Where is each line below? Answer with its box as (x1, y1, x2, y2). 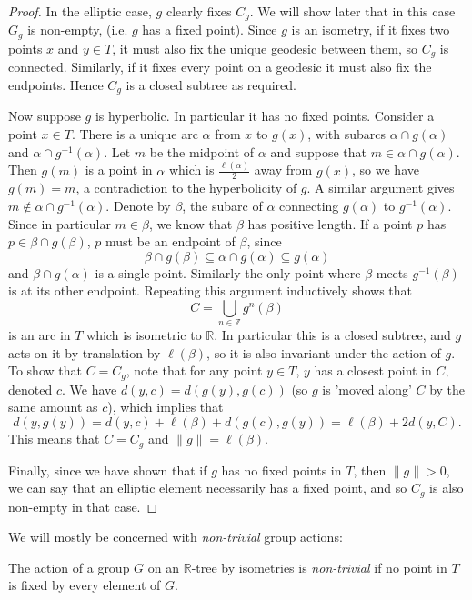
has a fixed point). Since (142, 20, 277, 39)
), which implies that (107, 397, 224, 416)
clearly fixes (166, 2, 232, 20)
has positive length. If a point (247, 214, 413, 233)
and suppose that (270, 142, 367, 161)
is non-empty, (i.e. (27, 20, 128, 39)
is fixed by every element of (8, 575, 161, 595)
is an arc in (8, 325, 71, 345)
